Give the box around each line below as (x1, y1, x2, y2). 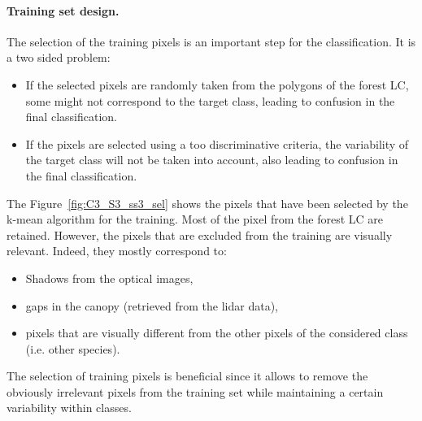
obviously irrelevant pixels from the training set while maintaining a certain (7, 383, 384, 400)
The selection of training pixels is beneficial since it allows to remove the (7, 367, 368, 384)
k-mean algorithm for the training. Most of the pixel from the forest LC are (7, 210, 383, 228)
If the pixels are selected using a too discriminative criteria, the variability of (25, 135, 409, 152)
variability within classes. (7, 399, 132, 416)
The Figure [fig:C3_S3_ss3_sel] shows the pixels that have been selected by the (7, 194, 408, 211)
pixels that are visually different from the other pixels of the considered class (25, 324, 408, 341)
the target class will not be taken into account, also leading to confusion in (25, 151, 398, 168)
